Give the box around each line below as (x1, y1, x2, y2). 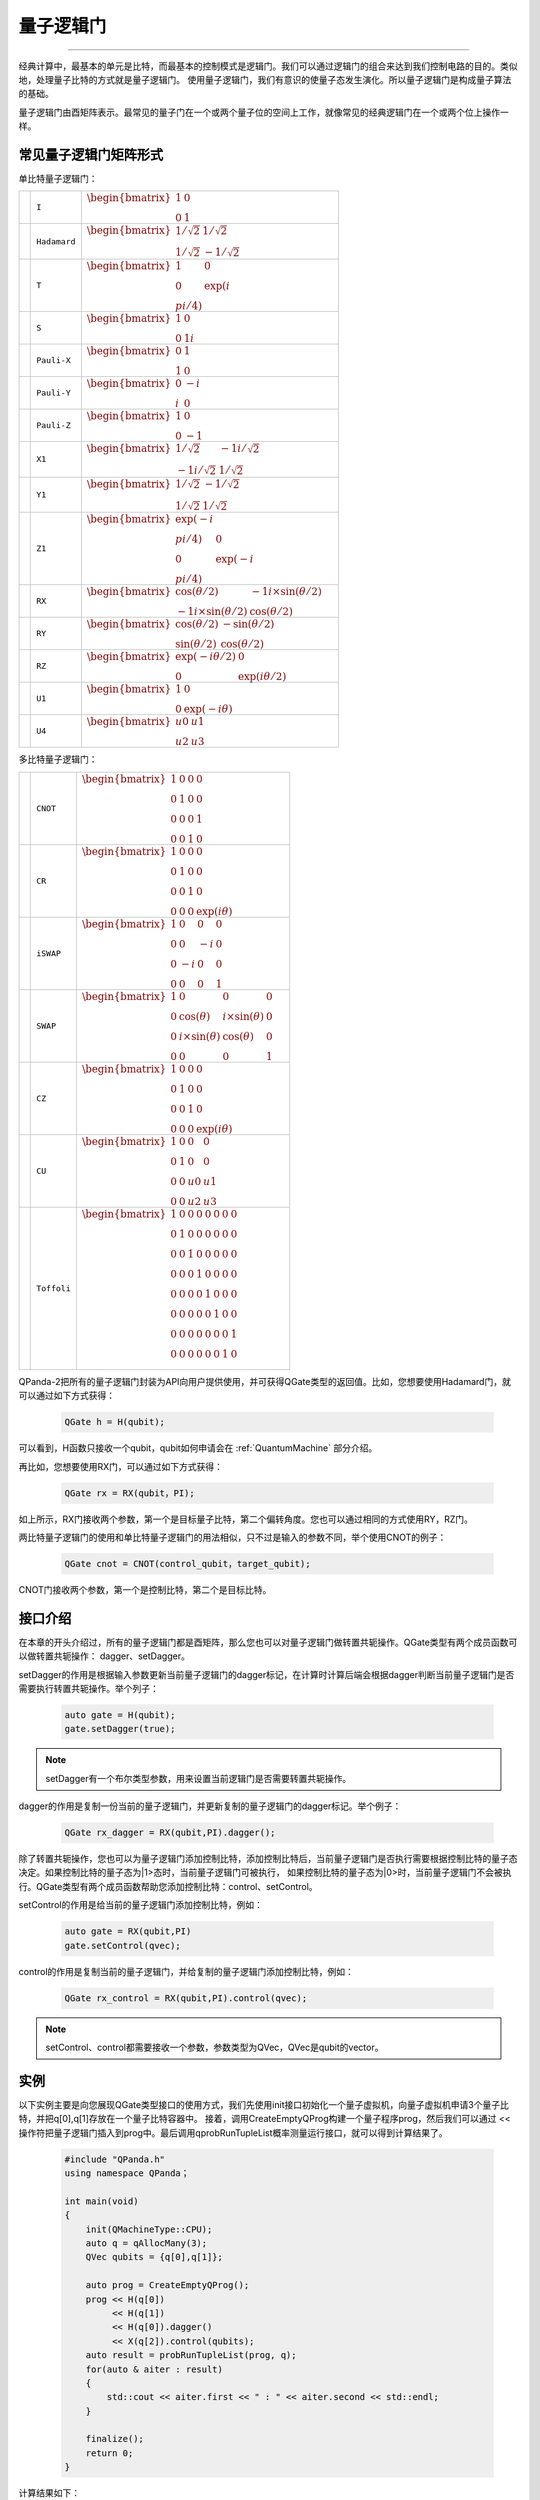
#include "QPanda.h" (64, 2153, 165, 2165)
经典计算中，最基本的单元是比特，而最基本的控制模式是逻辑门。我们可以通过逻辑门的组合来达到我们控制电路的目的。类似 (18, 60, 518, 72)
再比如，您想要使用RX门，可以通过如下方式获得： (18, 1460, 224, 1472)
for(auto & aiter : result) (85, 2363, 224, 2375)
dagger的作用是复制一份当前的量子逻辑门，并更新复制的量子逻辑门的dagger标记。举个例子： (18, 1800, 402, 1812)
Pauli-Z (36, 420, 71, 431)
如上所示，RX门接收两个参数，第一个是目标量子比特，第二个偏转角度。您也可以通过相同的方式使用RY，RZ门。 (18, 1513, 474, 1525)
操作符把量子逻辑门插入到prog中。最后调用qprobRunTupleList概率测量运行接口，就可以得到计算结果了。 (18, 2126, 449, 2139)
